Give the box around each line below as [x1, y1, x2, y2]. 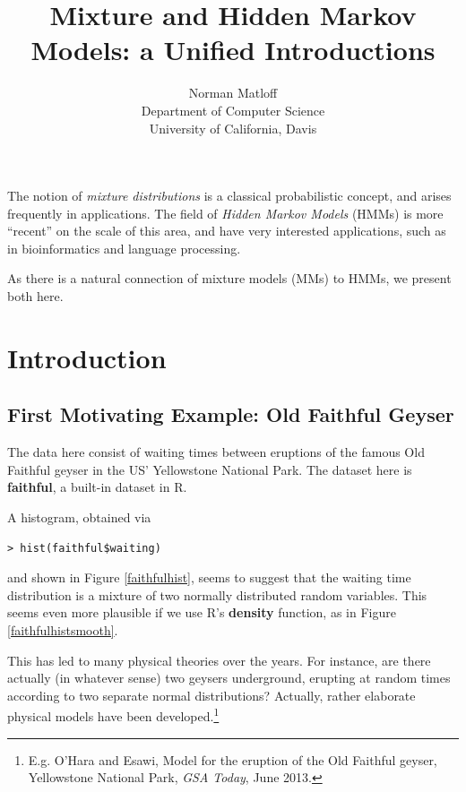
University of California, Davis [149, 118, 317, 137]
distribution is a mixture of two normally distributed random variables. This [7, 585, 427, 604]
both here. [7, 287, 64, 306]
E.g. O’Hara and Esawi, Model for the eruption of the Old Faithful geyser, [28, 750, 437, 769]
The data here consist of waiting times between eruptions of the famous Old [7, 443, 425, 461]
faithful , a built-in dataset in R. [7, 478, 187, 496]
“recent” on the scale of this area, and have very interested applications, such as [7, 221, 446, 240]
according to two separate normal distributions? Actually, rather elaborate [7, 685, 416, 704]
